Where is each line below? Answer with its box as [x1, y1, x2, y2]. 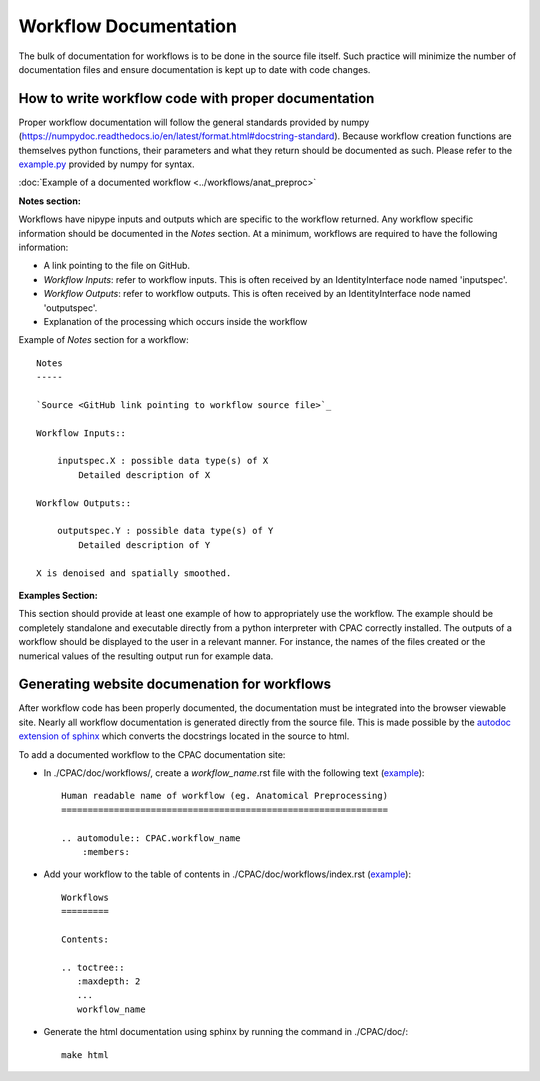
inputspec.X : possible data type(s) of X [56, 455, 269, 467]
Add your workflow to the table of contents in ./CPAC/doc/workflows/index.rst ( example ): [43, 868, 412, 880]
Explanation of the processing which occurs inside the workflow [43, 315, 308, 327]
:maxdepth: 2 [76, 976, 141, 987]
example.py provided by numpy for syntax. [18, 158, 195, 170]
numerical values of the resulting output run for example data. [18, 650, 274, 662]
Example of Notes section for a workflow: [18, 334, 189, 346]
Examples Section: [18, 589, 99, 601]
